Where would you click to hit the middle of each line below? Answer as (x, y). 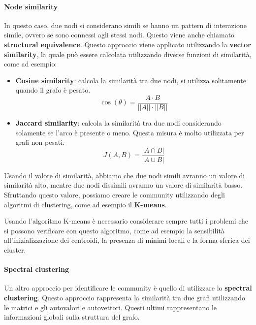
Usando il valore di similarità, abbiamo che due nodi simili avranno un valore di (125, 175)
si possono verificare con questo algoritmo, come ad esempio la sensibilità (114, 230)
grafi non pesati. (40, 142)
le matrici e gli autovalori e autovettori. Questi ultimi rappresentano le (111, 307)
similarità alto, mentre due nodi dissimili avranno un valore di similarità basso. (123, 185)
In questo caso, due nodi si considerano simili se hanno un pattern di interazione (125, 25)
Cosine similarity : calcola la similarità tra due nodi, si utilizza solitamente (131, 80)
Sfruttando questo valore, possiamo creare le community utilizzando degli (114, 195)
